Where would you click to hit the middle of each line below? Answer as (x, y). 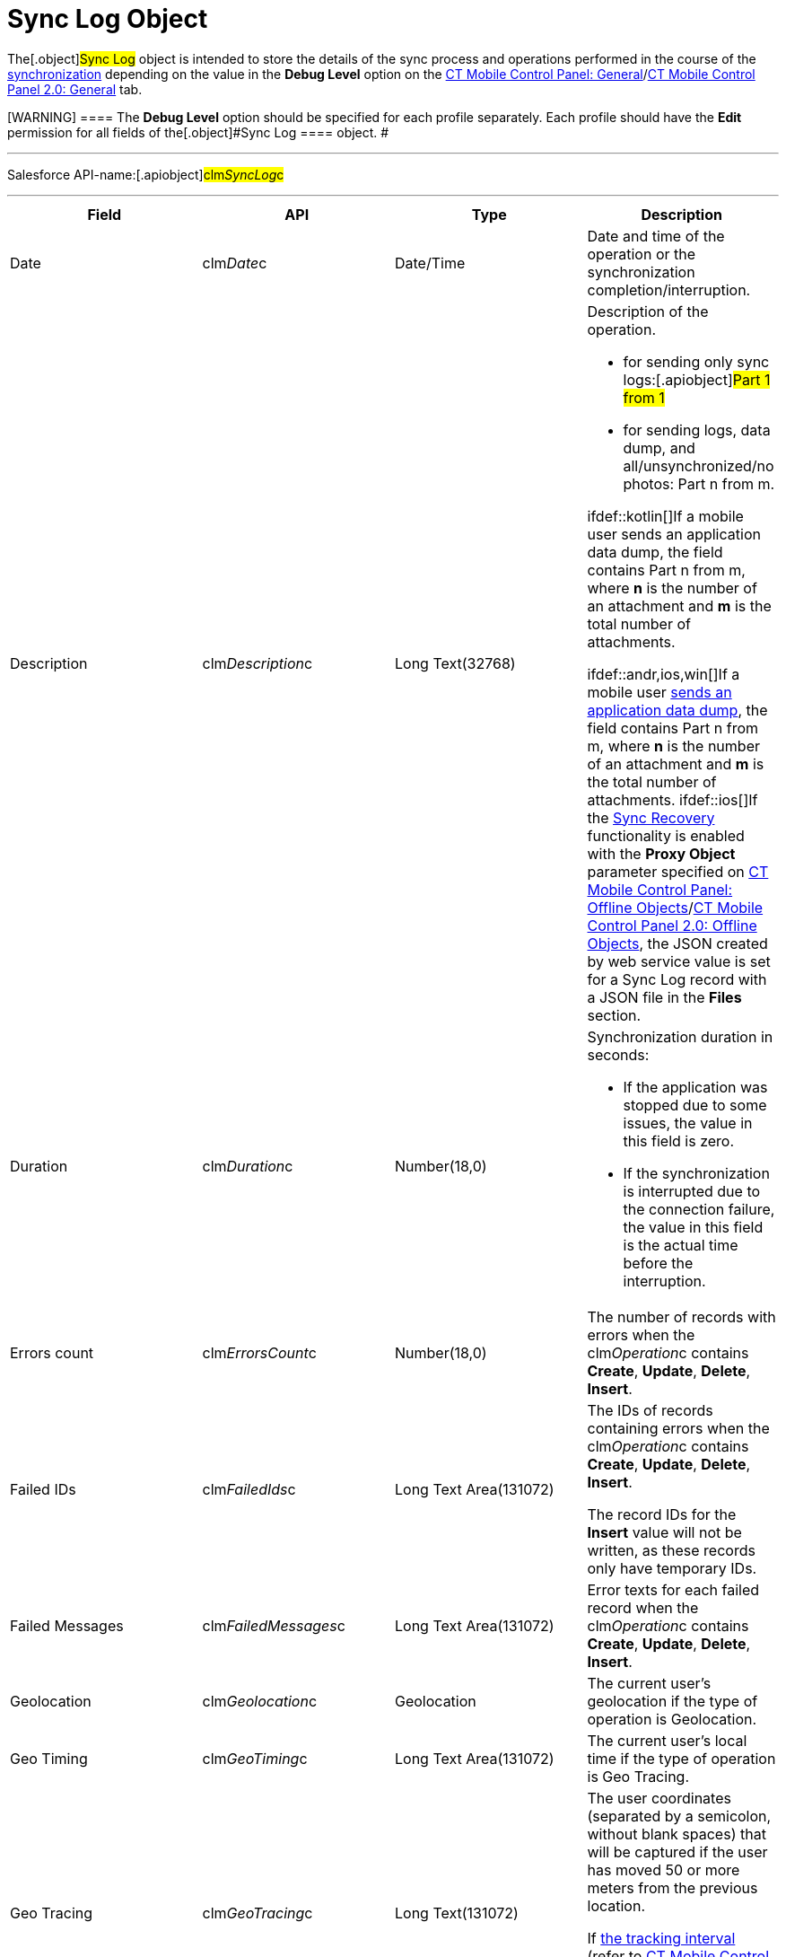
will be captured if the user (677, 1852)
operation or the (642, 254)
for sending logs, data (697, 430)
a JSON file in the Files (664, 997)
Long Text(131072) (457, 1913)
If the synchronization (696, 1173)
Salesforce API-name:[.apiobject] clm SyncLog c (146, 174)
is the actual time (681, 1245)
